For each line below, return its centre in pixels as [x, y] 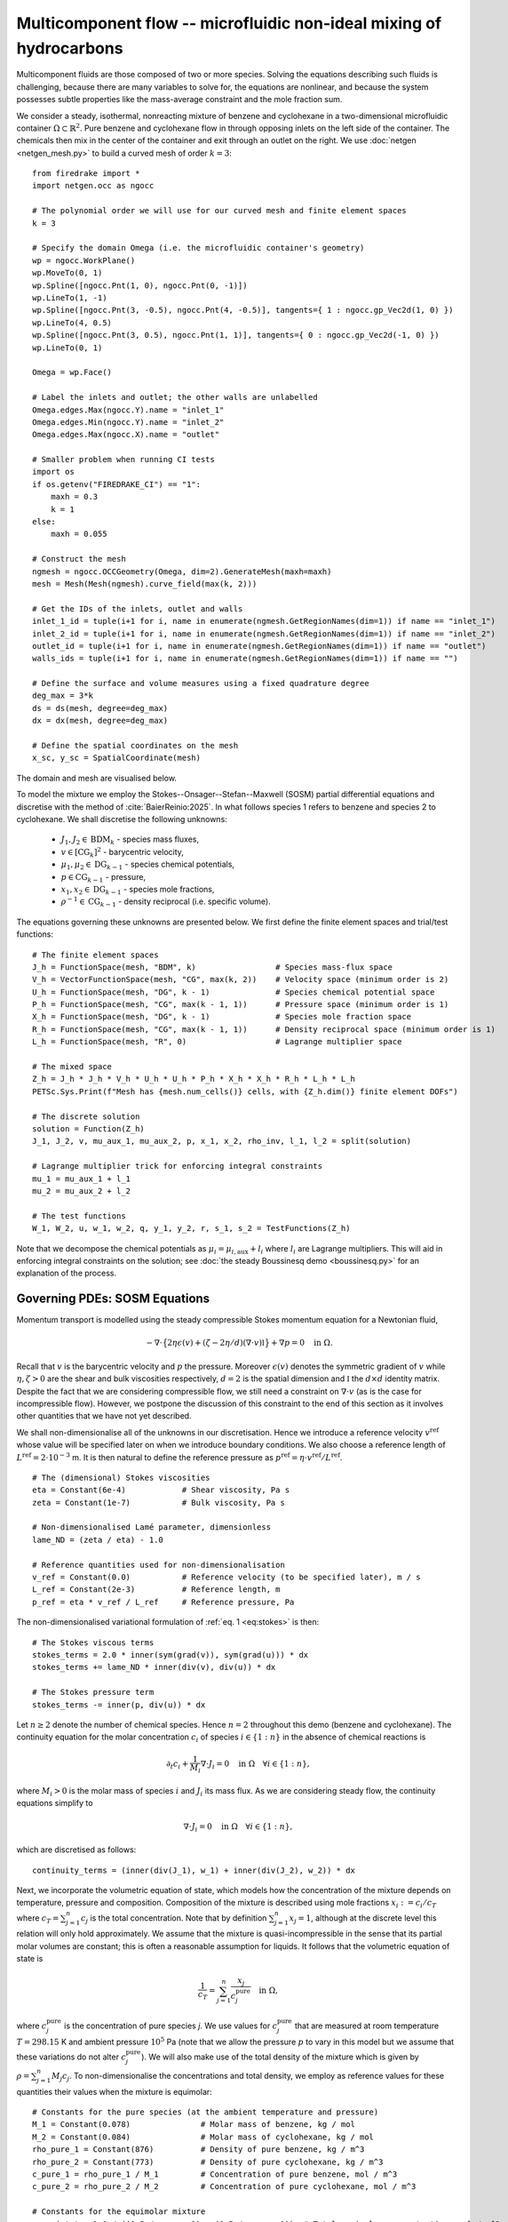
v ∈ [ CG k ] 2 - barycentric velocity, [122, 852]
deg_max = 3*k [63, 696]
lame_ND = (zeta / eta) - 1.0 [98, 1539]
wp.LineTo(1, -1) [70, 297]
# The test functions [79, 1216]
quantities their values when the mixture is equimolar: [114, 2091]
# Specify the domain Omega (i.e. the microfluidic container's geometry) [198, 248]
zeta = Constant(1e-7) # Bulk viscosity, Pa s [159, 1503]
